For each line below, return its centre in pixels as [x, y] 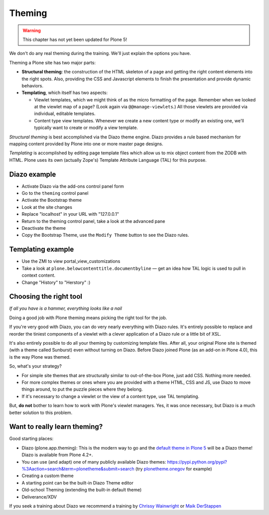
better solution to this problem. [41, 413]
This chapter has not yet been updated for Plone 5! [75, 39]
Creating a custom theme [48, 476]
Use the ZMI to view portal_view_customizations [71, 261]
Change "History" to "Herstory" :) [56, 282]
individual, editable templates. [65, 114]
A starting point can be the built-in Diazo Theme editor [78, 483]
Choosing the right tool [46, 296]
